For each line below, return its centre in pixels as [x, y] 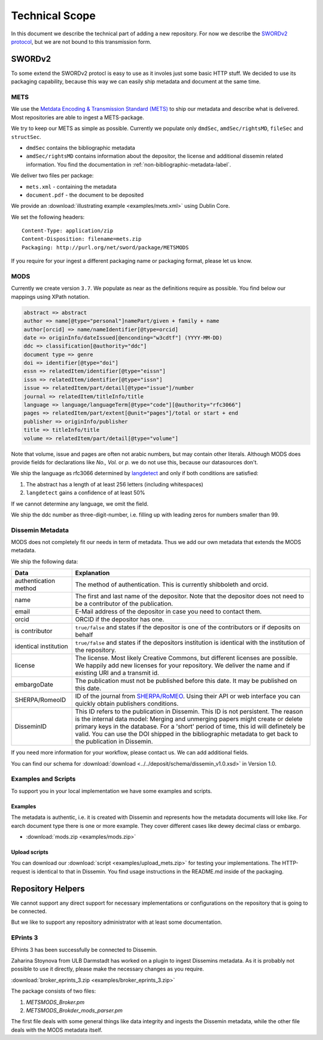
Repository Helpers [48, 889]
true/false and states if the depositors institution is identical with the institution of [190, 643]
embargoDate [34, 685]
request [21, 871]
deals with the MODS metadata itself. [57, 1030]
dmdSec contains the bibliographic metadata [81, 147]
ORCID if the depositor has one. [120, 619]
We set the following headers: [48, 217]
